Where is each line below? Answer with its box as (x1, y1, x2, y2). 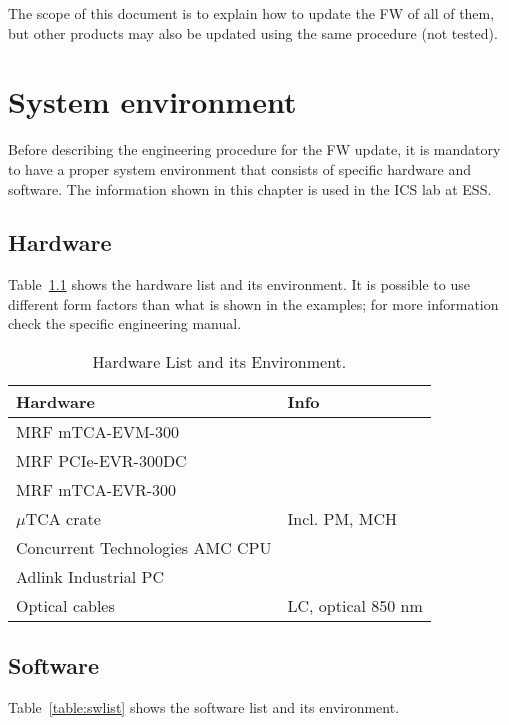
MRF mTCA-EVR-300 (16, 478, 176, 502)
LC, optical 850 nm (287, 594, 423, 618)
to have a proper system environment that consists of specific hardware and (8, 158, 472, 179)
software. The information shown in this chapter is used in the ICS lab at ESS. (8, 178, 492, 199)
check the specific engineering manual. (8, 313, 242, 334)
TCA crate (25, 507, 101, 531)
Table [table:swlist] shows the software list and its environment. (8, 697, 400, 718)
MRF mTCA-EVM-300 (16, 420, 179, 444)
